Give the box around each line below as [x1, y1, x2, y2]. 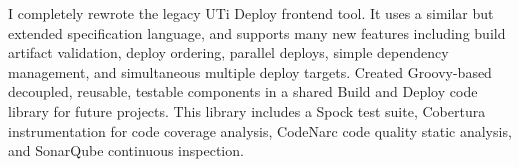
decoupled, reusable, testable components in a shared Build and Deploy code [8, 81, 478, 102]
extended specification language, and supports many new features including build [8, 22, 506, 43]
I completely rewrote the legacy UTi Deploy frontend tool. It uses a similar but [8, 3, 494, 23]
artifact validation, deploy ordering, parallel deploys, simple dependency [8, 42, 449, 63]
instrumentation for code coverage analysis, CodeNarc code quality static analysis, [8, 120, 512, 141]
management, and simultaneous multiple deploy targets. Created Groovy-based [8, 61, 492, 82]
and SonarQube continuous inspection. [8, 140, 244, 161]
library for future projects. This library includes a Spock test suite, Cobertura [8, 100, 486, 121]
